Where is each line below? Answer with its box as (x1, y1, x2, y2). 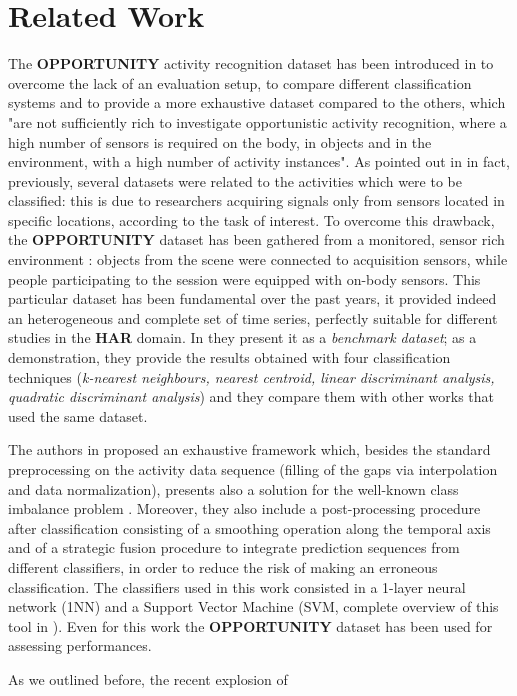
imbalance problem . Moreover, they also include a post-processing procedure (8, 498, 481, 519)
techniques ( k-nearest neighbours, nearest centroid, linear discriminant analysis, (8, 366, 495, 387)
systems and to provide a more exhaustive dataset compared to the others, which (8, 92, 506, 113)
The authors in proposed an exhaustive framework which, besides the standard (8, 439, 491, 460)
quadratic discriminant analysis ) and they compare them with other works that (8, 386, 495, 407)
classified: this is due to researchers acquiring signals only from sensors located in (8, 190, 505, 211)
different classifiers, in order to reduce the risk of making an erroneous (8, 556, 438, 577)
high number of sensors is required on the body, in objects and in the (8, 131, 432, 152)
